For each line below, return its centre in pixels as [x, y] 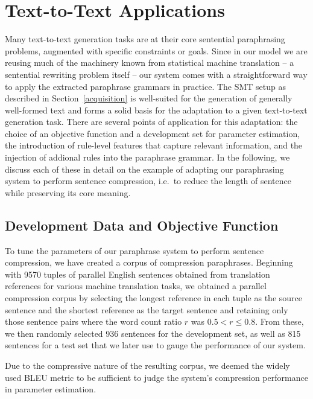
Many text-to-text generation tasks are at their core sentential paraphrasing [145, 39]
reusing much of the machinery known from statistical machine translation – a [150, 62]
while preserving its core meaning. [68, 192]
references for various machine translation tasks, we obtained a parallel [136, 286]
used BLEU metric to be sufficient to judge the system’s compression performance [156, 377]
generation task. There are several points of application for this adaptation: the [151, 122]
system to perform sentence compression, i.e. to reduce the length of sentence [148, 181]
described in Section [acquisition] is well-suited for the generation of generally [149, 98]
